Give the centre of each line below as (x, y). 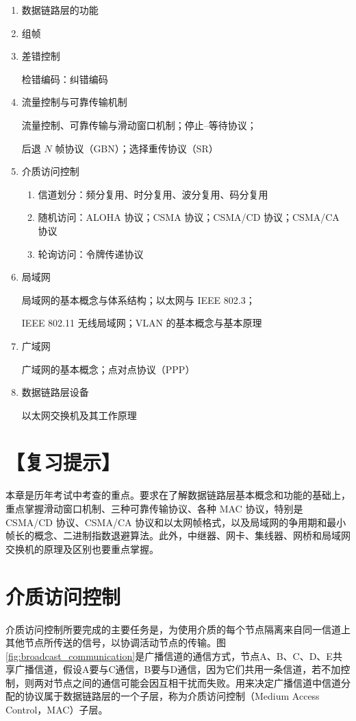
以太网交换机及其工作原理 (79, 415)
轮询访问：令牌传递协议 (91, 253)
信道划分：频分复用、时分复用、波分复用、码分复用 (153, 194)
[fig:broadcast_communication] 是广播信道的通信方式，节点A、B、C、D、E (169, 655)
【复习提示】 (63, 462)
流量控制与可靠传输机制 (74, 102)
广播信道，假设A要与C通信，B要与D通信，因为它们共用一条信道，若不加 (178, 669)
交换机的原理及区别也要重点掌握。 (82, 548)
